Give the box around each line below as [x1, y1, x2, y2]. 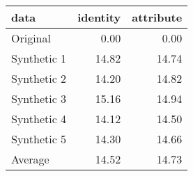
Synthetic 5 [11, 131, 67, 147]
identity [77, 9, 121, 25]
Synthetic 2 [11, 70, 67, 86]
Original [11, 30, 51, 46]
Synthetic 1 [11, 50, 67, 66]
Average [11, 151, 49, 167]
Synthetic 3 [11, 90, 67, 106]
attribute [132, 9, 183, 25]
